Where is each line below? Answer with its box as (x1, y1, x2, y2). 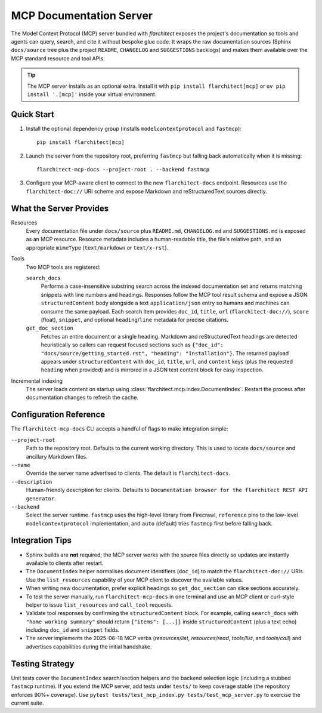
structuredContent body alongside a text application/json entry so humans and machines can (41, 299, 290, 307)
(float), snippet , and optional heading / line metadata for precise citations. (41, 316, 229, 323)
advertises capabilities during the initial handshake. (26, 643, 152, 650)
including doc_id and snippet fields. (26, 626, 120, 634)
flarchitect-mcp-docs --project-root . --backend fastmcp (36, 166, 210, 173)
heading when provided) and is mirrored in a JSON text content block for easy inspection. (41, 366, 264, 373)
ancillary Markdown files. (26, 453, 88, 460)
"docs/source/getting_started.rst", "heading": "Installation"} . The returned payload (41, 349, 289, 356)
